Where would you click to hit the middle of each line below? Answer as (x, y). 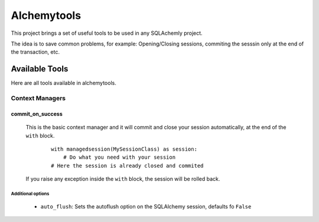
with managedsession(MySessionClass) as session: (124, 149)
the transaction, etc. (35, 52)
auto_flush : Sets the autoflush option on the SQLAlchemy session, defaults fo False (146, 206)
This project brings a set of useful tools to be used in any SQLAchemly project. (107, 33)
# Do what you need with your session (119, 157)
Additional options (30, 194)
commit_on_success (37, 114)
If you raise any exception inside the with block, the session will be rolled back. (123, 179)
